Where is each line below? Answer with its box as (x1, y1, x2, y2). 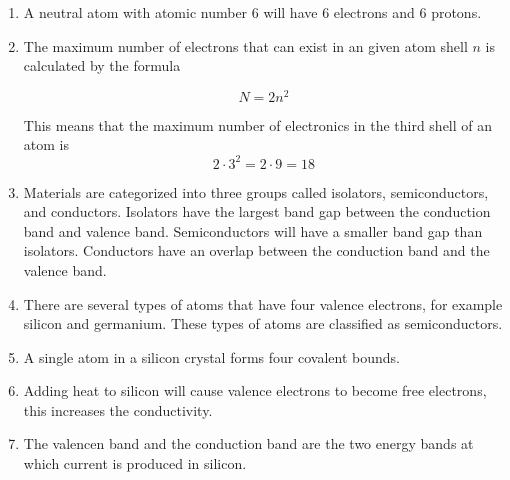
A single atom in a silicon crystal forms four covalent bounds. (23, 346, 400, 367)
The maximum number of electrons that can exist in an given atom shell (23, 35, 468, 56)
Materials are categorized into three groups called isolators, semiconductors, (23, 181, 489, 202)
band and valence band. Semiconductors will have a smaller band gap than (23, 220, 483, 241)
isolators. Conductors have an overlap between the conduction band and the (23, 240, 490, 261)
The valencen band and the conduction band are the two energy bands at (23, 433, 474, 454)
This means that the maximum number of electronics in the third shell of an (23, 114, 493, 135)
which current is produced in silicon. (23, 453, 247, 474)
